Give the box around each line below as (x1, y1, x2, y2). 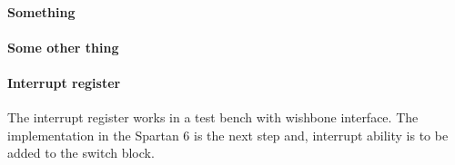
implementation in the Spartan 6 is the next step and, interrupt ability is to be (7, 125, 449, 144)
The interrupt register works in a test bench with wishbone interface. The (7, 108, 419, 127)
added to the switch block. (7, 143, 155, 162)
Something (7, 2, 76, 21)
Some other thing (7, 37, 119, 56)
